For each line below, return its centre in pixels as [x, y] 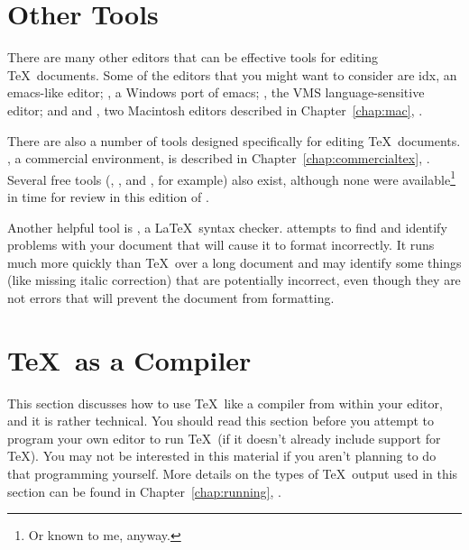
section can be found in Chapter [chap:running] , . [144, 491]
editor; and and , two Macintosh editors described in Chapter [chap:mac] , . [215, 110]
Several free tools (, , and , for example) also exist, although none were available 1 [231, 178]
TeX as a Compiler [129, 359]
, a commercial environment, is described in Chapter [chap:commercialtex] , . [219, 158]
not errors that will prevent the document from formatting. [171, 297]
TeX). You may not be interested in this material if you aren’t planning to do [222, 456]
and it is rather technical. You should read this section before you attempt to [221, 421]
